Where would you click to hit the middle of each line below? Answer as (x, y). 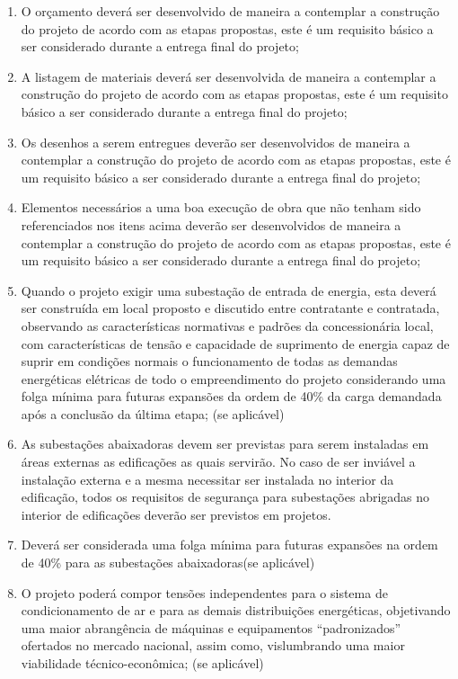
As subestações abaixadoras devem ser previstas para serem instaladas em (225, 444)
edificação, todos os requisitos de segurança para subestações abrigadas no (225, 497)
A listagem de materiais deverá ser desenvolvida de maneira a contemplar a (229, 76)
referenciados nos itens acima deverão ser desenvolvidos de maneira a (211, 224)
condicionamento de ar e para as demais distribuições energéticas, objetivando (236, 610)
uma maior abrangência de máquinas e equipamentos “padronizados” (211, 627)
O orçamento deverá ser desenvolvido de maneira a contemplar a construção (230, 11)
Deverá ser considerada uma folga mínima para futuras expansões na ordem (229, 545)
